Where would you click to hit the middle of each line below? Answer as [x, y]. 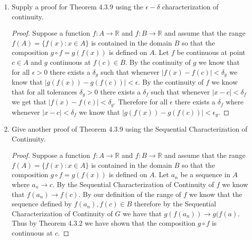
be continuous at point [211, 52]
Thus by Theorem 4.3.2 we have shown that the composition [103, 223]
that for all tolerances [44, 91]
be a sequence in [205, 174]
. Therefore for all [141, 102]
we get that [29, 102]
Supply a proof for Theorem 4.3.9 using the [77, 6]
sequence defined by [42, 204]
